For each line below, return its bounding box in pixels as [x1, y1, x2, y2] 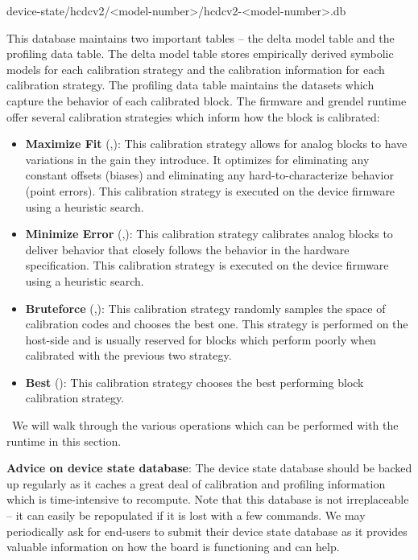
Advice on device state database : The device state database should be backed [6, 459, 412, 476]
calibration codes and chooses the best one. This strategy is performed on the [25, 315, 408, 332]
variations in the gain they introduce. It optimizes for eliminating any [25, 150, 370, 167]
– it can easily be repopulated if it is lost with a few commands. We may [6, 507, 366, 524]
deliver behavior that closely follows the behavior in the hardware [25, 241, 350, 257]
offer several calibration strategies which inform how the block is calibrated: [6, 108, 380, 125]
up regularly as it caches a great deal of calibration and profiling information [6, 475, 386, 492]
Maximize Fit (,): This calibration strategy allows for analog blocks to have [25, 135, 408, 152]
